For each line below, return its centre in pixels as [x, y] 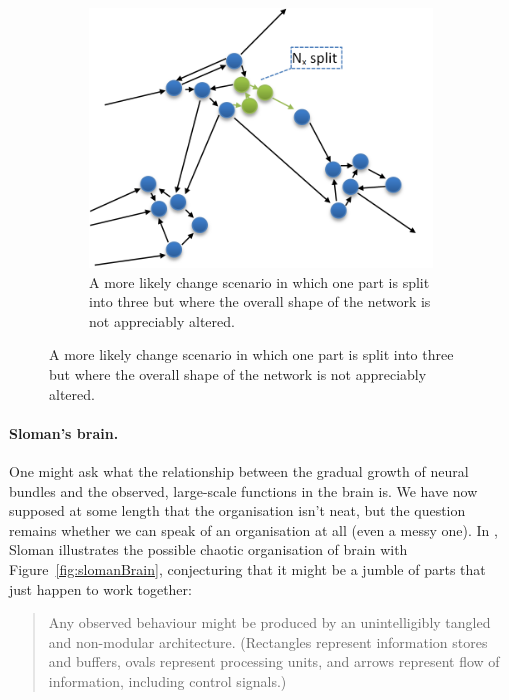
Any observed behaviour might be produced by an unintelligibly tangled [269, 622]
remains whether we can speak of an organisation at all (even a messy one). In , [253, 529]
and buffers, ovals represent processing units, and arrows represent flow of [274, 661]
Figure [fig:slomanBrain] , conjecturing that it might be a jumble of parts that [247, 568]
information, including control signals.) [167, 680]
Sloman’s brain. [64, 432]
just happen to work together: [100, 588]
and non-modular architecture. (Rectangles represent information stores [268, 641]
